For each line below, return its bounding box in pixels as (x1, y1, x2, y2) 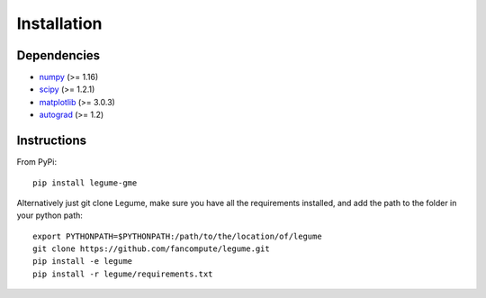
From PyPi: (16, 157, 58, 167)
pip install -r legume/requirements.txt (32, 268, 213, 279)
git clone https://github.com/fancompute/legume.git (32, 244, 270, 254)
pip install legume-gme (32, 177, 138, 188)
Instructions (16, 133, 87, 149)
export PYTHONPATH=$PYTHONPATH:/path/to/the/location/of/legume (32, 230, 323, 241)
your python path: (16, 210, 83, 221)
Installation (16, 14, 103, 33)
